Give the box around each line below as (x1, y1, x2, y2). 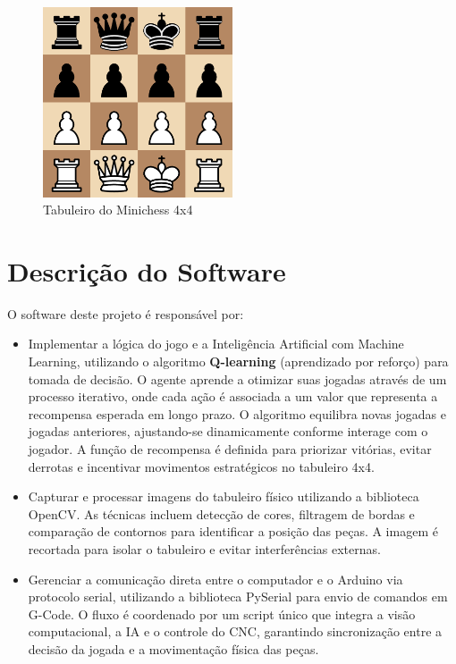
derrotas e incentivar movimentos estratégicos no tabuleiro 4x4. (28, 457, 375, 475)
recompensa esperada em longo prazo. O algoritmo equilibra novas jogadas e (28, 404, 446, 423)
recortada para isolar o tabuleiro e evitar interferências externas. (28, 539, 381, 558)
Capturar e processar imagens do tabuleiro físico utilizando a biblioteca (28, 487, 419, 506)
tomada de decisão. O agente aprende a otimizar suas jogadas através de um (28, 369, 447, 388)
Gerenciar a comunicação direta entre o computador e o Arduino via (28, 569, 403, 588)
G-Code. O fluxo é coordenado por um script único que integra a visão (28, 604, 416, 623)
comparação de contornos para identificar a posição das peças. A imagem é (28, 522, 438, 541)
